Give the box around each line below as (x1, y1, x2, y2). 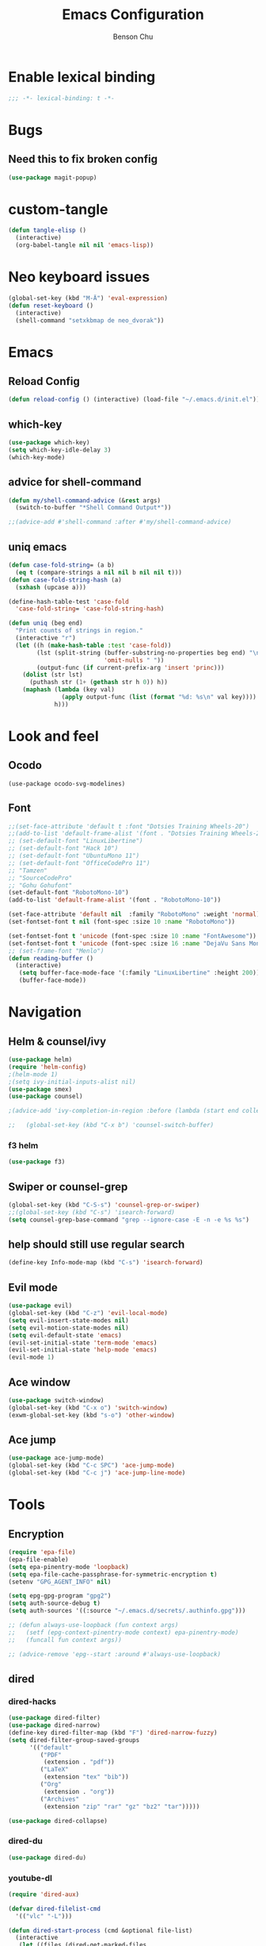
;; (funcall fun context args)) (8, 1636, 123, 1644)
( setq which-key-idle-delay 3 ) (8, 446, 112, 454)
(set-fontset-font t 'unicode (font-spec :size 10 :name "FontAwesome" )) (8, 932, 257, 940)
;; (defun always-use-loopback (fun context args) (8, 1621, 179, 1629)
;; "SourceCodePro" (8, 874, 73, 882)
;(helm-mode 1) (8, 1070, 59, 1079)
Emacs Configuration (62, 6, 204, 24)
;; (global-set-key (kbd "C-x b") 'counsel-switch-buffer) (8, 1121, 215, 1129)
